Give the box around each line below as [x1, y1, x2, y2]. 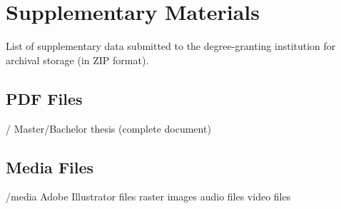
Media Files [6, 156, 94, 178]
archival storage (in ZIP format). [6, 52, 149, 67]
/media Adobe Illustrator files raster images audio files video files [6, 189, 291, 204]
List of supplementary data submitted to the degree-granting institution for [6, 39, 336, 53]
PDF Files [6, 87, 83, 109]
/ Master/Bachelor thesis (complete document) [6, 121, 211, 136]
